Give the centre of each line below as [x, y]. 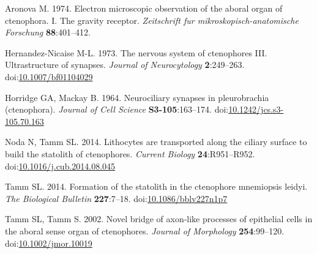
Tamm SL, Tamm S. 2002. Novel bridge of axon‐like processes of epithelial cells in [159, 219]
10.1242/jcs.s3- [256, 109]
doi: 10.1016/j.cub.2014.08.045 [60, 166]
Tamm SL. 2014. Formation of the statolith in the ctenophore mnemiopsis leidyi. [156, 186]
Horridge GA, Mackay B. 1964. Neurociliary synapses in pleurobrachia [137, 97]
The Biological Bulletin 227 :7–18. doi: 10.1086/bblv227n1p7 [116, 198]
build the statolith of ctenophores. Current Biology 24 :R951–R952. [130, 153]
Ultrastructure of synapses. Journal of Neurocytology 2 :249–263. [125, 65]
